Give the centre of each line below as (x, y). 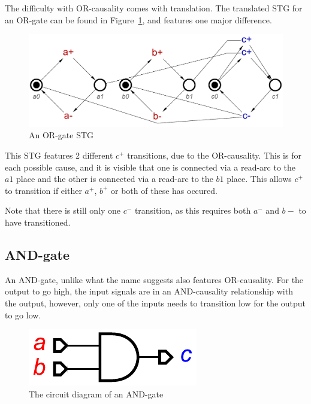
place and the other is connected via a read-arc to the (115, 179)
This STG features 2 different (59, 155)
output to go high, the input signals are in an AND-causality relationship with (149, 291)
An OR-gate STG (61, 135)
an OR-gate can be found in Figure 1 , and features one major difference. (138, 19)
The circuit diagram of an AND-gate (96, 394)
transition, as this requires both (193, 210)
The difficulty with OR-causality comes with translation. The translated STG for (154, 8)
